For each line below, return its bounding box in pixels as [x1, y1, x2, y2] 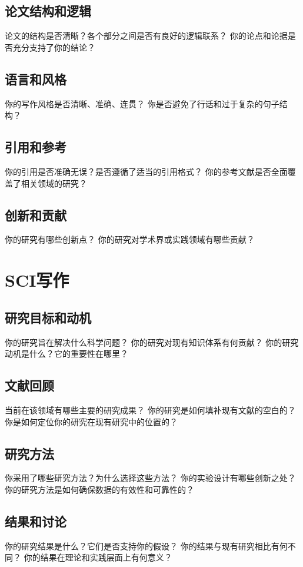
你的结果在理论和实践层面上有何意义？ [24, 551, 172, 563]
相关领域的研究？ [21, 177, 87, 189]
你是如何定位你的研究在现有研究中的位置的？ [5, 415, 178, 427]
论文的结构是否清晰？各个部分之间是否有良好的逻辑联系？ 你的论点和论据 [5, 29, 288, 42]
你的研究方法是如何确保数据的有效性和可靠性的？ [5, 483, 194, 495]
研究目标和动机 [5, 308, 91, 326]
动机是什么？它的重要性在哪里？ [5, 347, 128, 360]
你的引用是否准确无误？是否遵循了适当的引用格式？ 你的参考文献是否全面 [5, 165, 288, 177]
